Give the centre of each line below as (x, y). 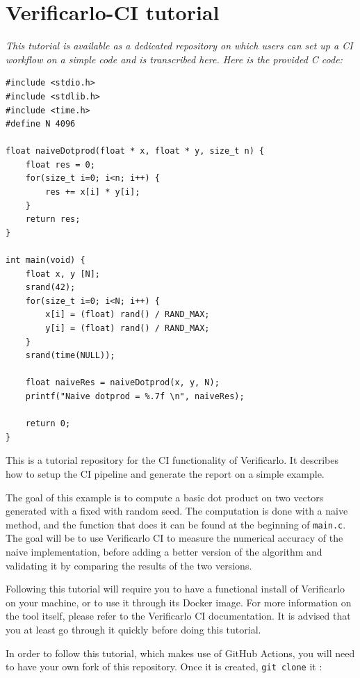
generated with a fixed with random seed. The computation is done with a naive (177, 511)
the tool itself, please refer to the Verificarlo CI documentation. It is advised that (178, 616)
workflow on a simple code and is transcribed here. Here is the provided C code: (174, 59)
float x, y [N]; (63, 274)
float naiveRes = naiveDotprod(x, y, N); (122, 383)
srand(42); (50, 288)
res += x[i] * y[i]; (93, 192)
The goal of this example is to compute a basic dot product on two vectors (165, 497)
